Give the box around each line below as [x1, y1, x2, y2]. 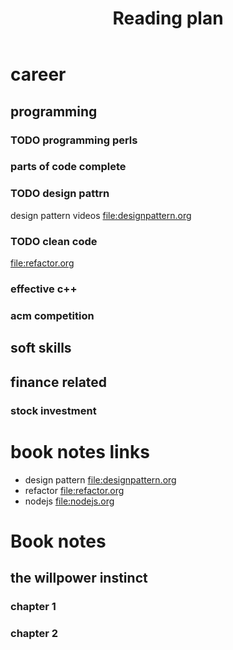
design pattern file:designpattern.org [24, 473, 177, 486]
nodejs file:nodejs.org [24, 495, 115, 507]
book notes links [10, 440, 150, 463]
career [10, 63, 67, 86]
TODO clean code [10, 234, 98, 248]
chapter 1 [10, 600, 57, 613]
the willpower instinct [10, 570, 148, 587]
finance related [10, 373, 108, 391]
